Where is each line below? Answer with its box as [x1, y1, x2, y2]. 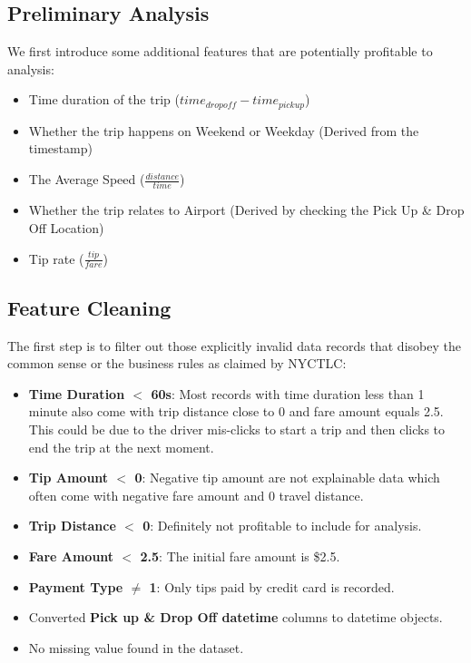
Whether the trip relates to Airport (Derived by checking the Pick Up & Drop [28, 200, 465, 219]
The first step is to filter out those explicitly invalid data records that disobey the [7, 336, 461, 355]
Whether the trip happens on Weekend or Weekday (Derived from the [28, 121, 419, 140]
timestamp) [28, 139, 93, 158]
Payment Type [28, 577, 123, 596]
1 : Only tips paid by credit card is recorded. [149, 577, 395, 596]
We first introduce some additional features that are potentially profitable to [7, 42, 433, 61]
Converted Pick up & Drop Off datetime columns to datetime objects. [28, 608, 443, 627]
